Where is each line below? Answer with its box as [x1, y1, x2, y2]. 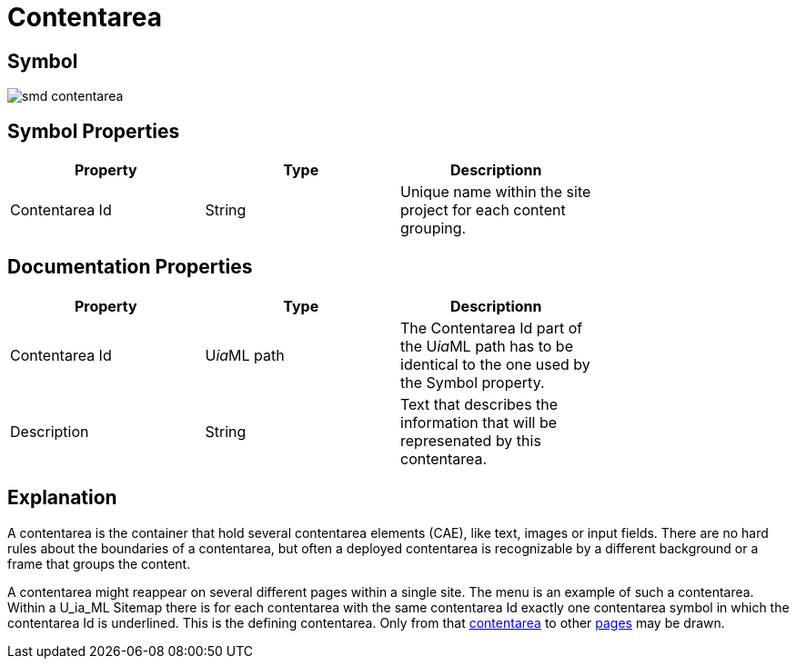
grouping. [400, 219, 467, 238]
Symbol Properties [7, 119, 180, 143]
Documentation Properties [7, 255, 253, 279]
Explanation [7, 486, 117, 510]
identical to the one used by [400, 354, 590, 373]
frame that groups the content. [7, 555, 191, 572]
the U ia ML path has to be [400, 336, 573, 355]
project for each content [400, 201, 566, 220]
